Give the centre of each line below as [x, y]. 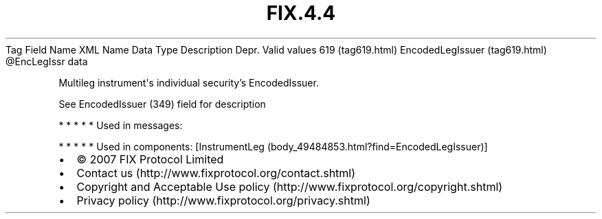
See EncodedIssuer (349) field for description [162, 104]
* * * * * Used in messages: [121, 125]
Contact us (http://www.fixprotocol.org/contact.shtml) [216, 173]
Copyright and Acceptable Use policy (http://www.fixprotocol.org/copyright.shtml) [290, 186]
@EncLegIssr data [47, 61]
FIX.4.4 [301, 13]
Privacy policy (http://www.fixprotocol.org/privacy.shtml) [223, 200]
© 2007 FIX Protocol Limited [150, 159]
